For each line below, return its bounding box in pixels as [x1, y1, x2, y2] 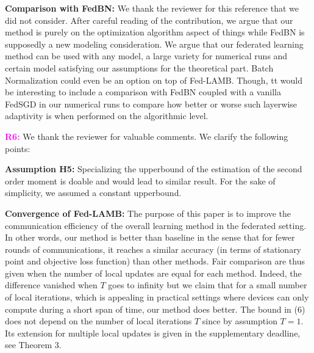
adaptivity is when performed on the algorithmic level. [5, 109, 209, 122]
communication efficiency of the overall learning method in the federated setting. [5, 219, 307, 231]
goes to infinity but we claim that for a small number [108, 278, 307, 291]
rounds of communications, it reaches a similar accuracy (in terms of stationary [5, 242, 302, 255]
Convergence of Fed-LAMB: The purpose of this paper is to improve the [5, 206, 291, 219]
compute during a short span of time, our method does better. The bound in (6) [5, 302, 305, 315]
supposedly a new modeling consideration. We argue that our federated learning [5, 37, 304, 50]
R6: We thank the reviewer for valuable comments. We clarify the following [5, 129, 288, 142]
